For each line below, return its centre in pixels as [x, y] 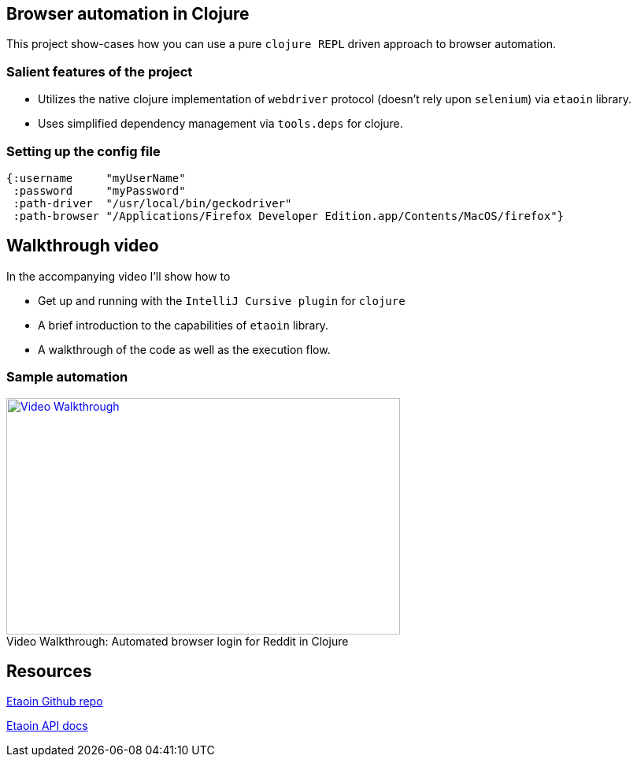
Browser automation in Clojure [128, 14]
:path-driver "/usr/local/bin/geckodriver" [152, 203]
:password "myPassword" [99, 190]
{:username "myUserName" [96, 178]
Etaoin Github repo [55, 702]
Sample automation [67, 377]
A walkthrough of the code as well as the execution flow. [184, 349]
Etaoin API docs [47, 726]
